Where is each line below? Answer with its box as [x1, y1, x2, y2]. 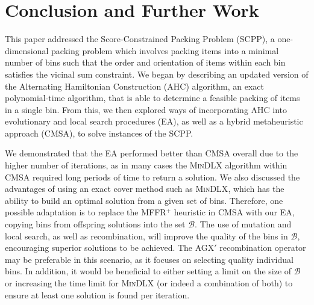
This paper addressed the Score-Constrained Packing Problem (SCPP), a [5, 32, 275, 45]
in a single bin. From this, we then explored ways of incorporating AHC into [5, 103, 287, 116]
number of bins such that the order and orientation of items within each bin [5, 56, 286, 69]
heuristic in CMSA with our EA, [174, 206, 295, 218]
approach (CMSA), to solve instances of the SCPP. [5, 126, 193, 139]
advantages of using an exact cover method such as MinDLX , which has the [5, 182, 284, 195]
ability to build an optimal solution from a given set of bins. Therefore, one [5, 194, 283, 206]
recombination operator [219, 241, 306, 254]
